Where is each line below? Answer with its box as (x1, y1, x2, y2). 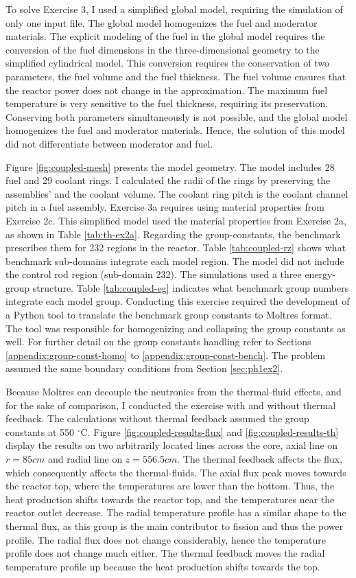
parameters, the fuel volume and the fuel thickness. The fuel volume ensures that (5, 69, 346, 83)
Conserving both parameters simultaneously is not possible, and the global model (5, 109, 348, 124)
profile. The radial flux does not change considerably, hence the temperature (5, 532, 327, 546)
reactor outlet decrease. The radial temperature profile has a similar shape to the (5, 505, 346, 520)
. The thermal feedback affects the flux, (177, 452, 343, 465)
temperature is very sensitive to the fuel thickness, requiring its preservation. (5, 96, 329, 111)
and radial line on (48, 452, 123, 465)
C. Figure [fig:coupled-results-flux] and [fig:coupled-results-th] (80, 424, 339, 439)
